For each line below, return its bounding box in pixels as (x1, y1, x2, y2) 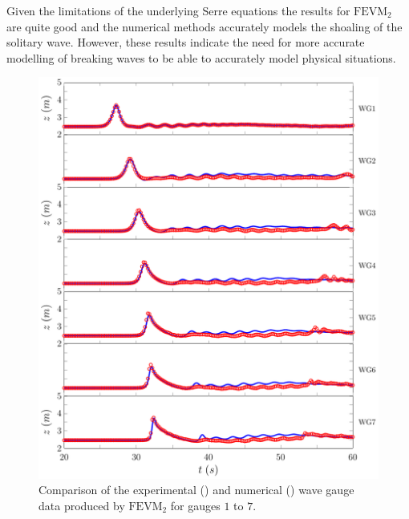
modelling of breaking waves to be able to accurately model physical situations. (6, 49, 396, 66)
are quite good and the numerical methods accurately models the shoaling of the (6, 18, 403, 34)
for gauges (170, 497, 221, 513)
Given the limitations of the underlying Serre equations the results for (6, 2, 350, 18)
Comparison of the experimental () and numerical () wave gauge (38, 481, 354, 498)
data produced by (38, 497, 125, 513)
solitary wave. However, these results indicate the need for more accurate (6, 34, 365, 51)
